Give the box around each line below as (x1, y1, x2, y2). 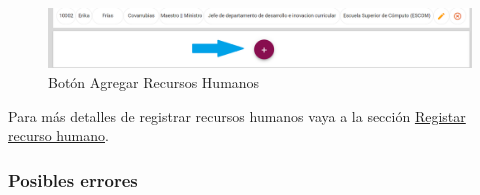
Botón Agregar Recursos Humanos (48, 72, 260, 93)
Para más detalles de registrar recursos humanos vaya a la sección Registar (8, 105, 466, 126)
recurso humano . (8, 125, 109, 146)
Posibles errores (8, 167, 138, 192)
